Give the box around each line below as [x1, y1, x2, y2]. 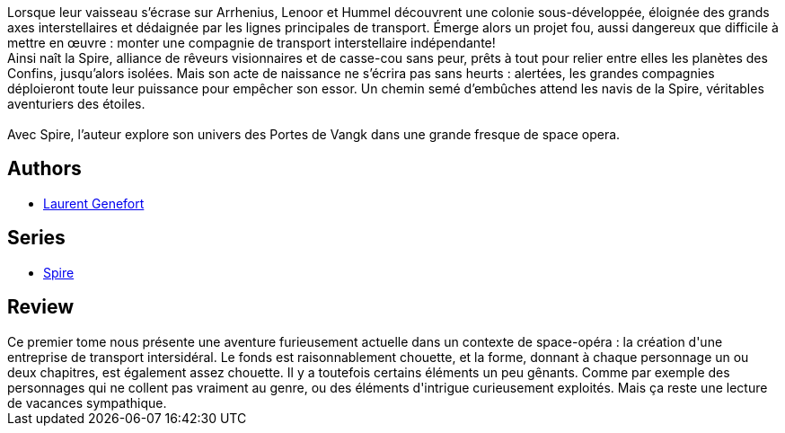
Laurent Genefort [43, 195, 145, 211]
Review [7, 296, 75, 319]
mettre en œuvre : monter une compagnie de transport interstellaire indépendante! [7, 35, 496, 50]
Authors [7, 157, 82, 181]
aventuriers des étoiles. [7, 96, 146, 111]
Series [7, 226, 66, 250]
